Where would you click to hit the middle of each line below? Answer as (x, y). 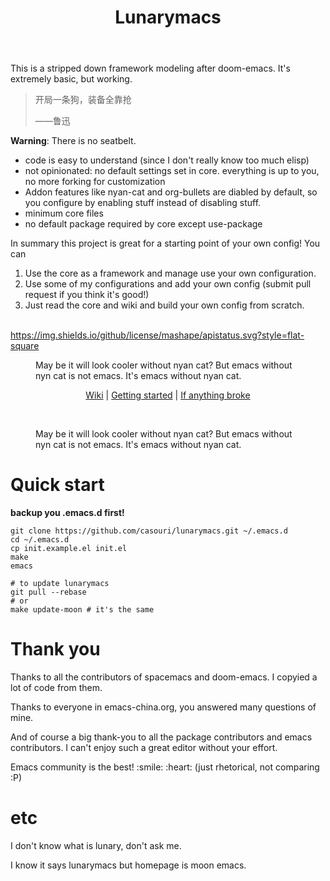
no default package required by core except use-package (143, 224)
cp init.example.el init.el (69, 549)
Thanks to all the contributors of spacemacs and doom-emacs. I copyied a (164, 677)
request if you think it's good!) (87, 295)
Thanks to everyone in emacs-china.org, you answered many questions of (163, 707)
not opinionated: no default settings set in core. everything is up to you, (172, 171)
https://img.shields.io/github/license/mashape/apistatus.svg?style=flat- (157, 335)
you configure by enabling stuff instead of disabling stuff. (143, 203)
